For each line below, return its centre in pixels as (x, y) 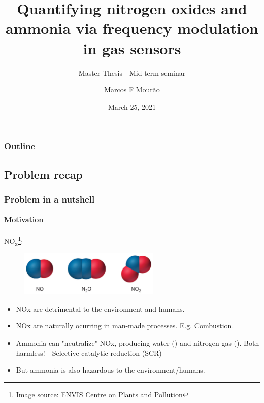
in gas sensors (132, 48)
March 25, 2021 (132, 106)
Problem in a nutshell (49, 199)
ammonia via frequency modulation (132, 28)
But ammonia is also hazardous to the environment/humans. (110, 370)
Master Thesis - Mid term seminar (132, 72)
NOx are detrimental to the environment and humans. (100, 308)
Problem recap (43, 174)
